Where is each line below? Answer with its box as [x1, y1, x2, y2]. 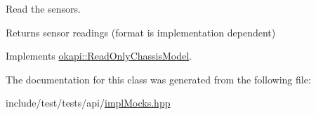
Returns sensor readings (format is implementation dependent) [6, 25, 276, 39]
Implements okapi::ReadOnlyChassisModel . [6, 48, 192, 63]
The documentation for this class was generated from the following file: [6, 72, 311, 86]
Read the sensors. [6, 1, 81, 15]
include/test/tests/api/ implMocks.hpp [6, 95, 171, 110]
